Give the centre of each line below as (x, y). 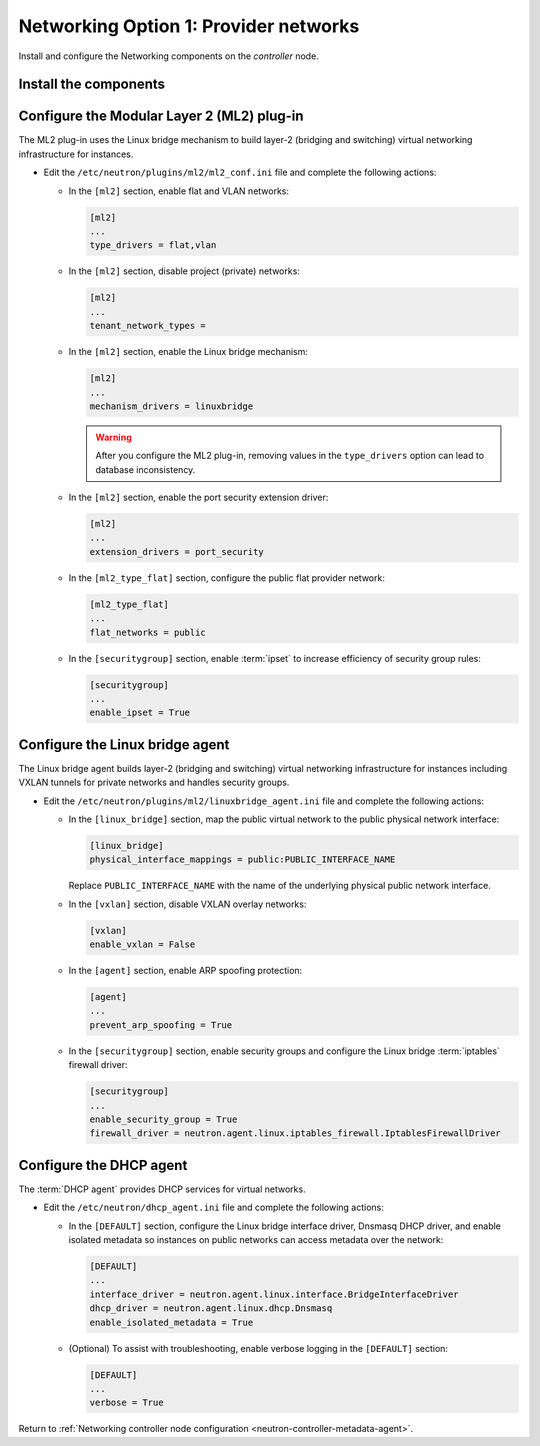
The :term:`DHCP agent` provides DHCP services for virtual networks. (162, 1189)
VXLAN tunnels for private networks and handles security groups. (154, 782)
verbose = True (126, 1403)
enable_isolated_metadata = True (171, 1322)
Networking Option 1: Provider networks (189, 26)
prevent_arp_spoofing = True (161, 1024)
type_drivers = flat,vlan (153, 245)
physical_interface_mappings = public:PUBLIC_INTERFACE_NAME (242, 859)
